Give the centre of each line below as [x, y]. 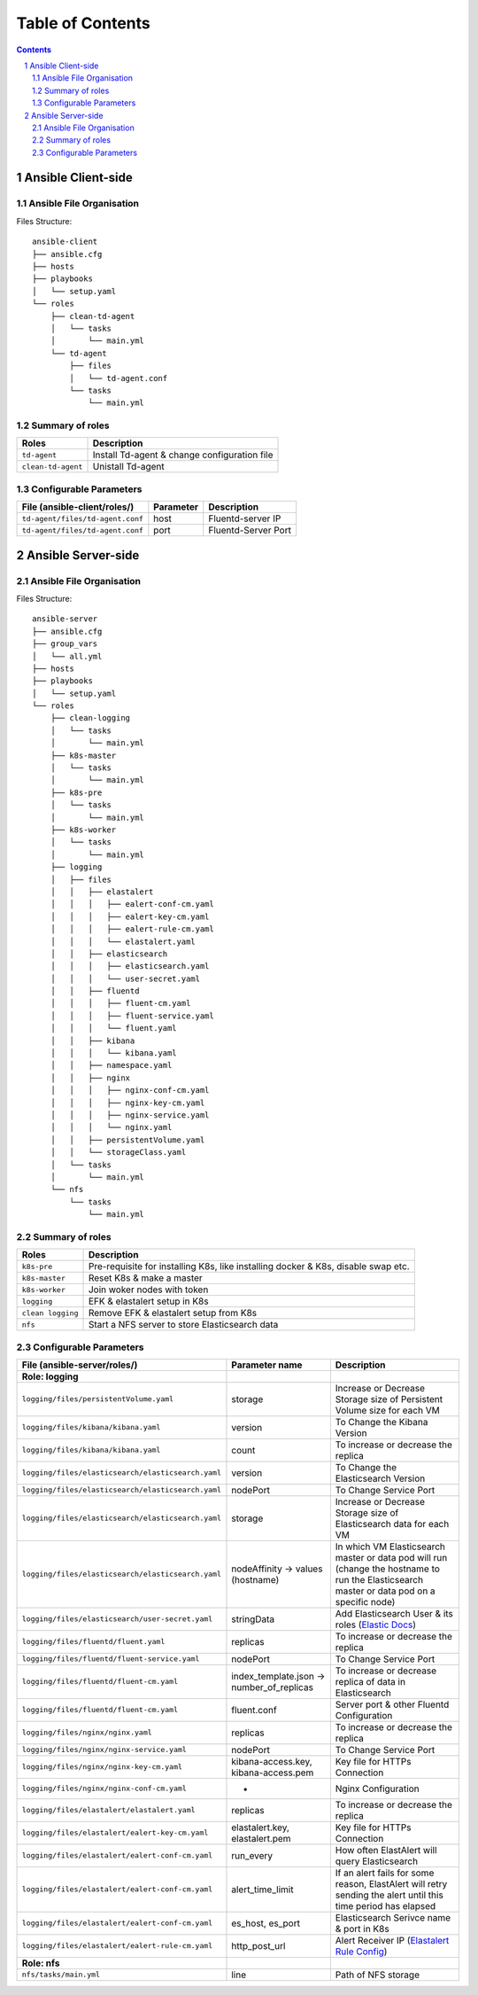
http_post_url [258, 1945]
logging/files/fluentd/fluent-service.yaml [111, 1659]
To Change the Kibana [382, 1422]
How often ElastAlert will [386, 1850]
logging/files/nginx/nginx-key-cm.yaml [102, 1767]
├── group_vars [65, 644]
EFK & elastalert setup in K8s [148, 1301]
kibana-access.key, [272, 1761]
